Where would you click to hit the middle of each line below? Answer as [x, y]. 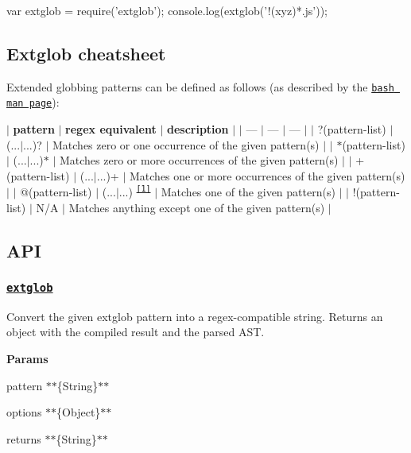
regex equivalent [111, 129]
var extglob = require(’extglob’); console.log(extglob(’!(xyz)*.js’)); [167, 10]
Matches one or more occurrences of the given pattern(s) [268, 175]
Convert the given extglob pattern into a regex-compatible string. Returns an [195, 316]
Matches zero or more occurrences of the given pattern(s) [199, 160]
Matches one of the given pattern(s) [248, 192]
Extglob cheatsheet [86, 53]
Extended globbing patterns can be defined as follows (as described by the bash [200, 86]
